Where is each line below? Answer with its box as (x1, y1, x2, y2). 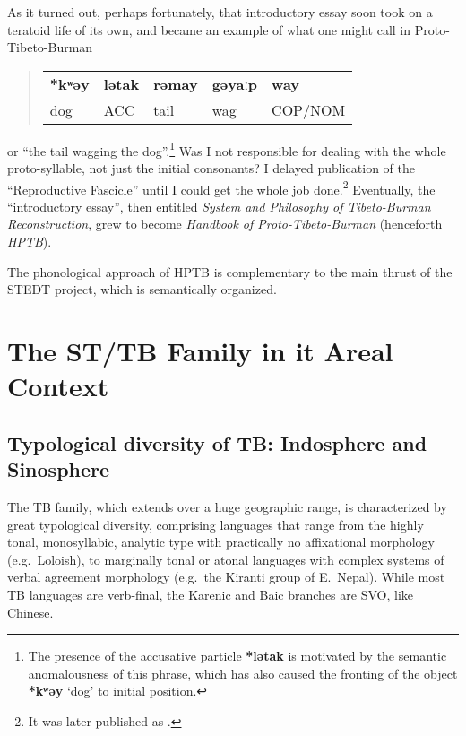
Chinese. (7, 602, 54, 621)
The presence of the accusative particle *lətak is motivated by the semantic (28, 646, 447, 665)
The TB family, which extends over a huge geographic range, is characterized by (7, 498, 447, 515)
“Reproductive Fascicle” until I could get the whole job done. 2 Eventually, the (7, 177, 436, 198)
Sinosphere (7, 455, 110, 483)
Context (7, 368, 109, 404)
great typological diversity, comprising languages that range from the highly (7, 515, 424, 533)
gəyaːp (211, 73, 258, 94)
